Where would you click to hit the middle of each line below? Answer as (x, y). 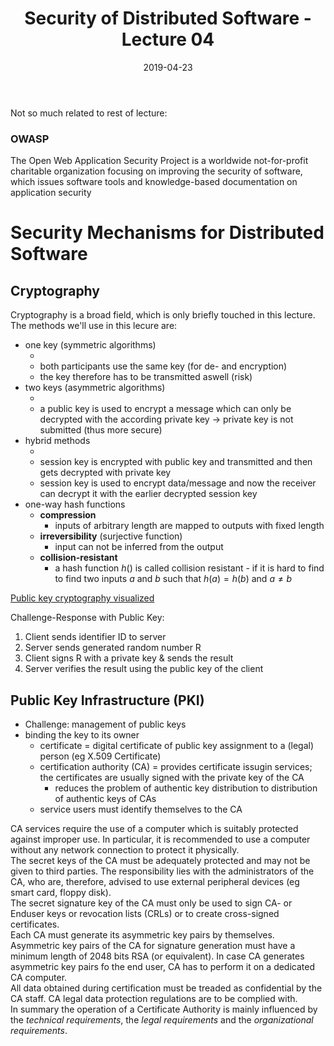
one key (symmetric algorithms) (90, 345)
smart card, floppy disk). (61, 893)
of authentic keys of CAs (105, 799)
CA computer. (39, 978)
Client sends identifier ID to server (95, 637)
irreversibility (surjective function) (111, 536)
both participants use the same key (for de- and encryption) (163, 366)
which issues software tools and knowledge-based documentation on (154, 182)
